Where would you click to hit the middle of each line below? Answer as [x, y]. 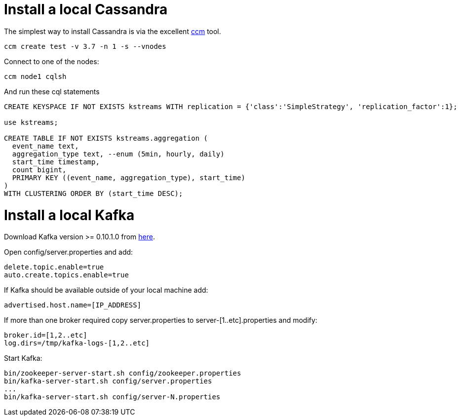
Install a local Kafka [69, 215]
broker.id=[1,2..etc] [46, 335]
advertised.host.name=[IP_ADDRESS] [73, 305]
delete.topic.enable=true [54, 267]
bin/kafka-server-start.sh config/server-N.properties [112, 397]
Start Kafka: [23, 358]
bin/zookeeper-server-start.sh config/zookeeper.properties [123, 373]
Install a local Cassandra [86, 9]
